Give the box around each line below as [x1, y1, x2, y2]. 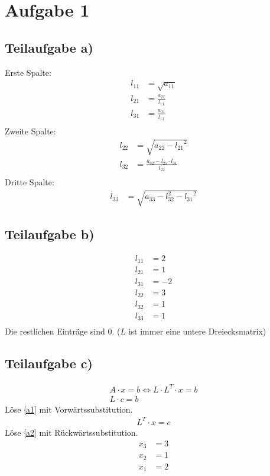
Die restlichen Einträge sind [5, 325, 105, 337]
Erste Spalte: [5, 66, 51, 78]
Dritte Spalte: [5, 176, 54, 188]
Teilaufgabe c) [5, 354, 93, 372]
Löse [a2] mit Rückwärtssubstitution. [5, 426, 138, 438]
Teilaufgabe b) [5, 224, 95, 243]
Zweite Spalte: [5, 124, 56, 137]
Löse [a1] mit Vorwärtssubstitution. [5, 403, 133, 415]
